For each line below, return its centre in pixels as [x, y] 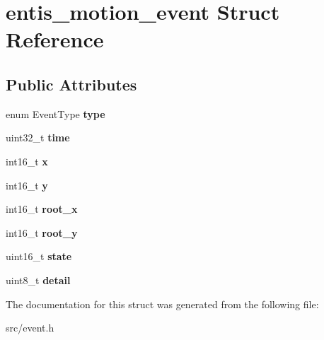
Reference [55, 39]
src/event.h [30, 328]
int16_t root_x [42, 209]
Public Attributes [71, 84]
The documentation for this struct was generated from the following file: [162, 304]
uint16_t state [39, 256]
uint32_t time [38, 137]
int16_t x [27, 161]
